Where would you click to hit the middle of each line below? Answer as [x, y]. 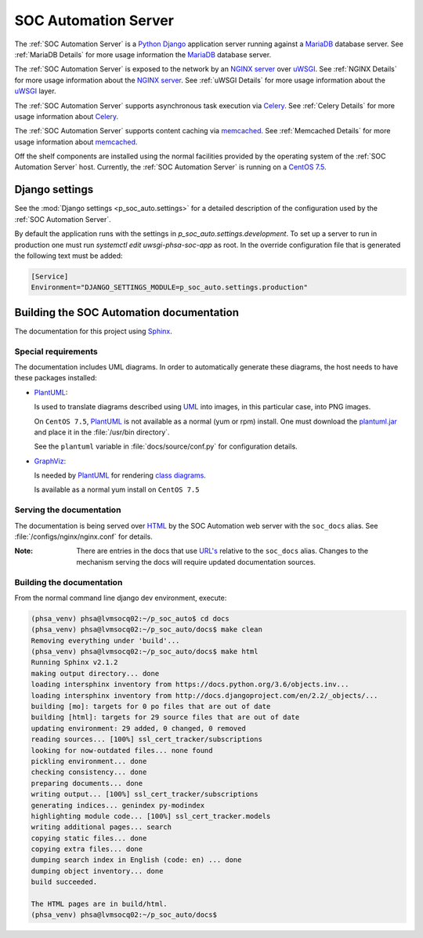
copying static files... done [89, 838]
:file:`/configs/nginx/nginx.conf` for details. [83, 536]
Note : [24, 551]
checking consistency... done [89, 772]
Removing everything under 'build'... [105, 640]
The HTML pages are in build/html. [99, 904]
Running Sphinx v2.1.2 [74, 662]
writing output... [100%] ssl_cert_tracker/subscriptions [145, 794]
